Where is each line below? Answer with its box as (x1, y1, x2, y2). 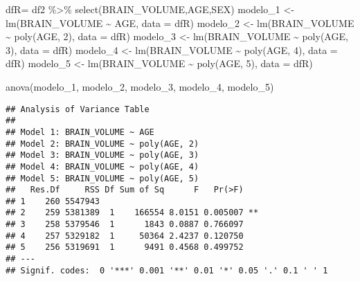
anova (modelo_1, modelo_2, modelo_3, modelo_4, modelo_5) (6, 79, 274, 93)
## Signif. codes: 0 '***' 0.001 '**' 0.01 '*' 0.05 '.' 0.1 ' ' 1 (6, 265, 328, 275)
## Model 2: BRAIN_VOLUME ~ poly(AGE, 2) (6, 138, 199, 149)
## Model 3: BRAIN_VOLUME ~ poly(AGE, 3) (6, 150, 199, 161)
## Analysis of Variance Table (6, 104, 150, 114)
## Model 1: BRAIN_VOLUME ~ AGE (6, 127, 154, 137)
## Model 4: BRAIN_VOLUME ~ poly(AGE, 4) (6, 161, 199, 172)
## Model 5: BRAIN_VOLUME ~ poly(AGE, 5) (6, 173, 199, 183)
